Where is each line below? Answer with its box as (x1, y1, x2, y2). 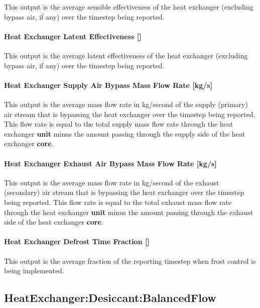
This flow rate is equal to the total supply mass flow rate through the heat (4, 119, 233, 129)
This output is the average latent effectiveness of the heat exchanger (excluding (4, 50, 248, 60)
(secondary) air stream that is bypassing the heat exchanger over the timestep (4, 187, 244, 197)
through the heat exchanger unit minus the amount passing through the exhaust (4, 207, 253, 217)
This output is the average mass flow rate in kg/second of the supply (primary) (4, 98, 248, 109)
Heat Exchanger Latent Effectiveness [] (4, 31, 142, 41)
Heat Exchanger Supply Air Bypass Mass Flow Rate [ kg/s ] (4, 79, 213, 90)
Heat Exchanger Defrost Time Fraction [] (4, 236, 150, 247)
